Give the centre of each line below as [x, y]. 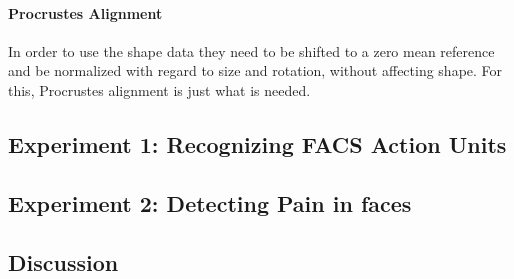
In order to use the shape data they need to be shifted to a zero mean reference [251, 50]
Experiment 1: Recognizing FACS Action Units [257, 143]
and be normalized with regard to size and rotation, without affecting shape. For [255, 70]
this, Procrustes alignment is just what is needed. [159, 89]
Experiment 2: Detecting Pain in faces [210, 202]
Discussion [63, 261]
